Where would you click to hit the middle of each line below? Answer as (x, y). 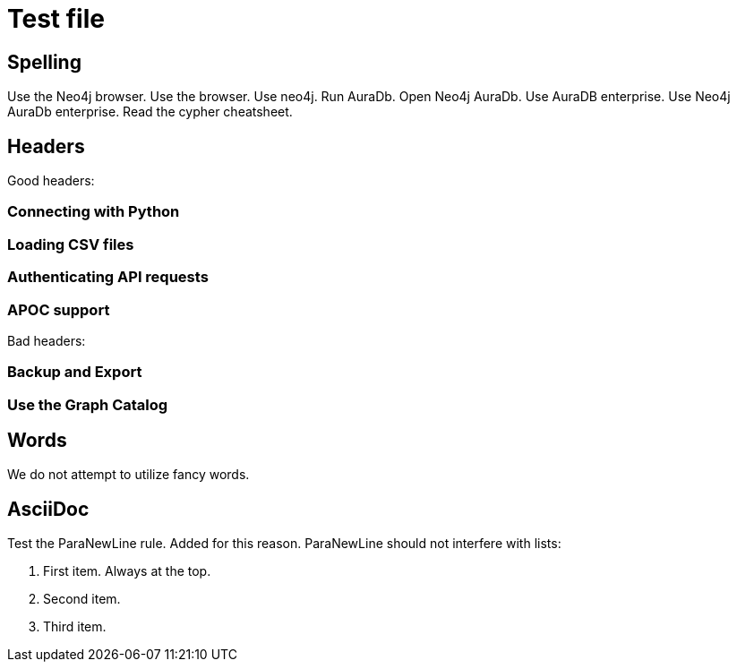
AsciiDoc (48, 509)
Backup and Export (75, 372)
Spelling (44, 62)
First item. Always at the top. (127, 571)
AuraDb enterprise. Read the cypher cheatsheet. (150, 112)
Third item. (75, 627)
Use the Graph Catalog (88, 404)
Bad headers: (47, 340)
